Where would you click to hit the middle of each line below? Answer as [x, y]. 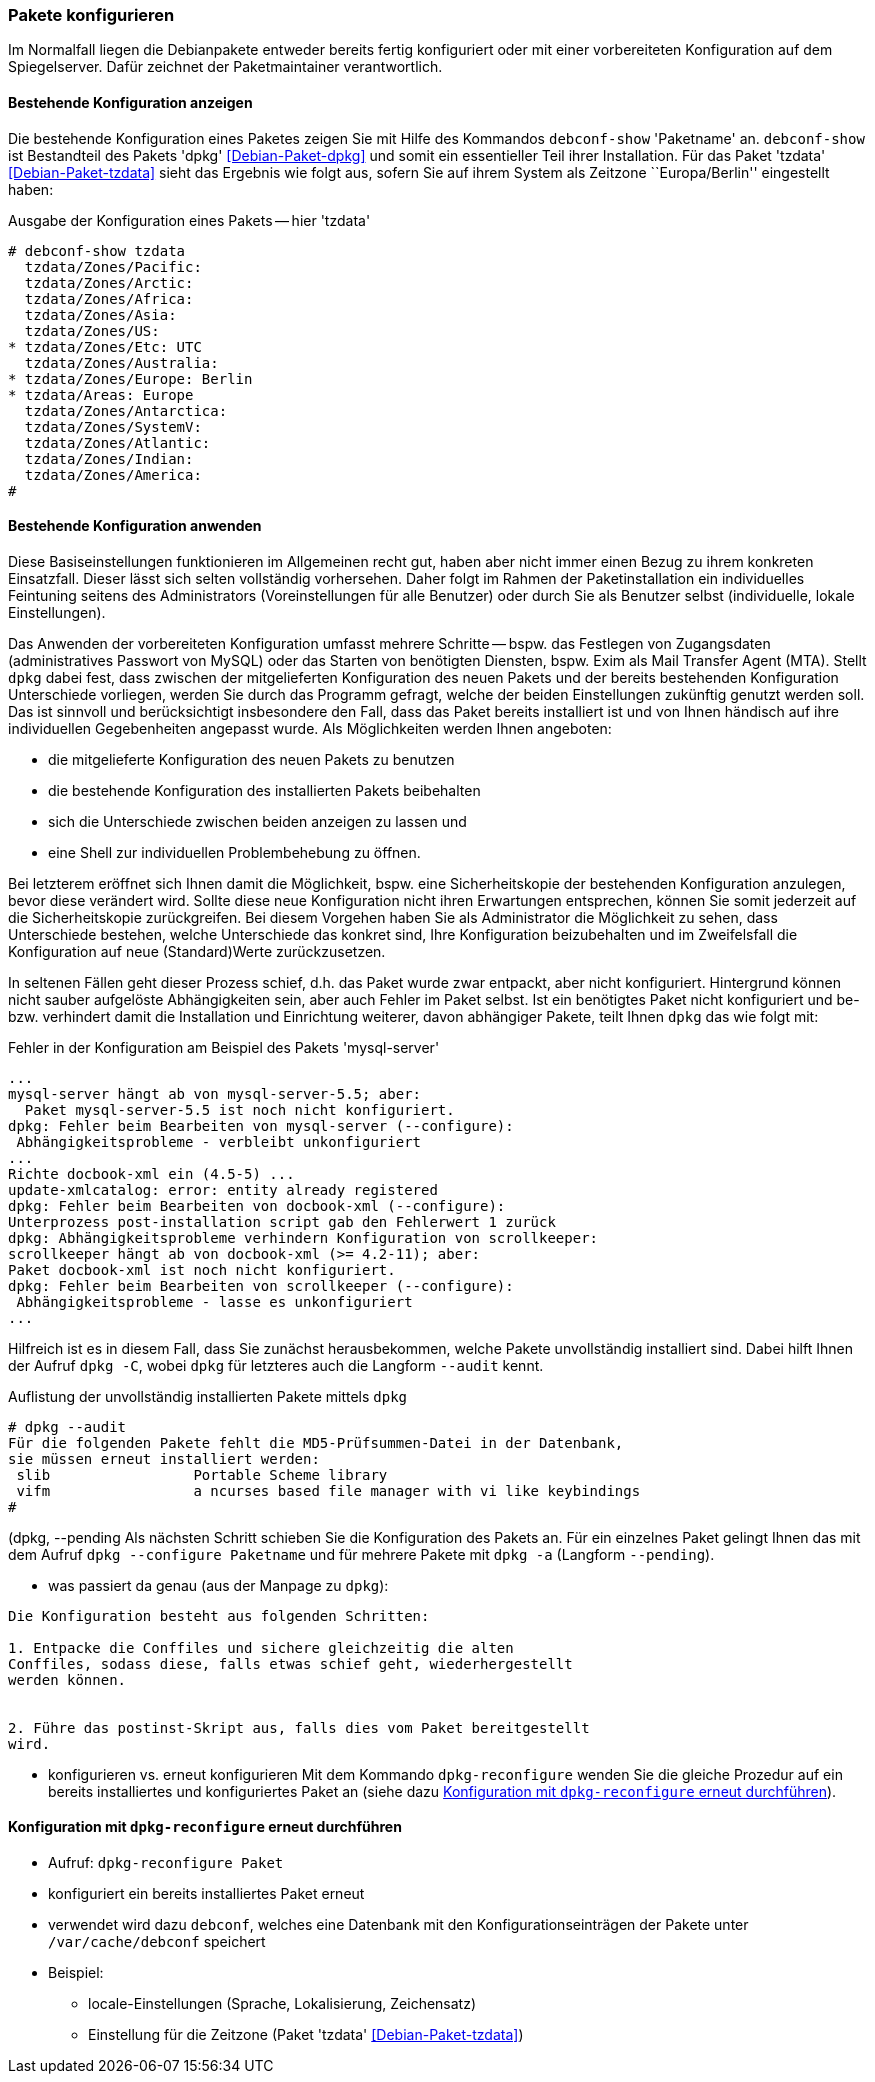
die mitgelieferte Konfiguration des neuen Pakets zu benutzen [251, 759]
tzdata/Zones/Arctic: [109, 282]
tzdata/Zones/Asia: [100, 314]
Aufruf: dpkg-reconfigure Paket [166, 1863]
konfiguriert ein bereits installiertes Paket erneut [206, 1894]
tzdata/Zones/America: [113, 474]
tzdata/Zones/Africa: [109, 298]
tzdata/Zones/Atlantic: [117, 442]
